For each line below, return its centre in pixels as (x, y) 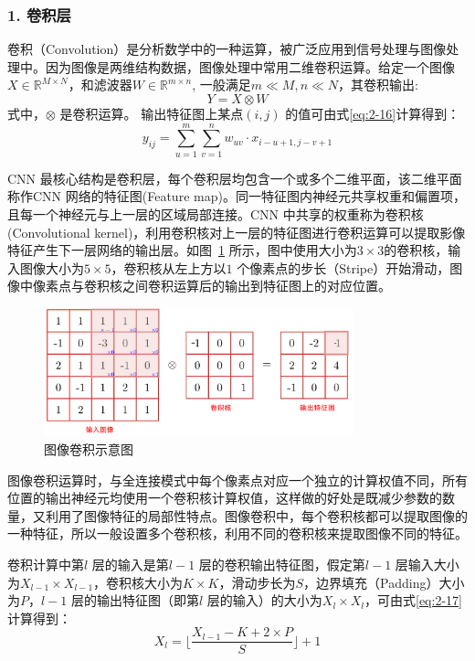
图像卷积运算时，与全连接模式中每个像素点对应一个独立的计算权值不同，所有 (237, 480)
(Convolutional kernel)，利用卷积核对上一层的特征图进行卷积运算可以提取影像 (237, 232)
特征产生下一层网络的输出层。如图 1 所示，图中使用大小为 (182, 250)
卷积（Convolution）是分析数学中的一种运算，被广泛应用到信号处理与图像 (227, 49)
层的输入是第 (130, 565)
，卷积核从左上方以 (169, 267)
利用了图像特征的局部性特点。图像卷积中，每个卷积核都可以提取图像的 (256, 515)
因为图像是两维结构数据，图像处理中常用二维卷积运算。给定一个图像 (250, 66)
